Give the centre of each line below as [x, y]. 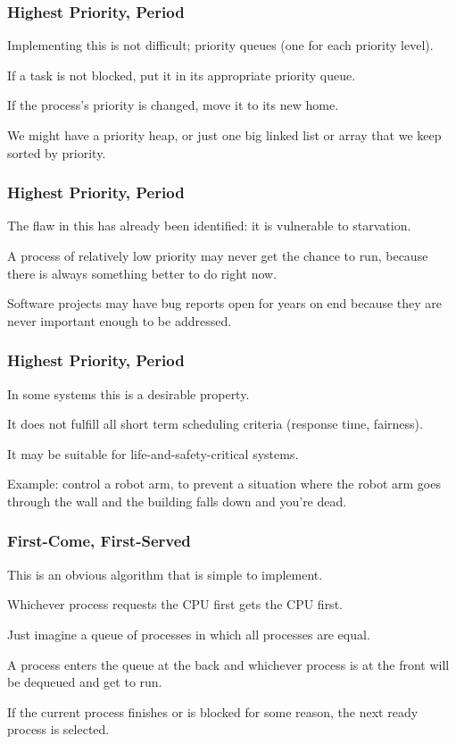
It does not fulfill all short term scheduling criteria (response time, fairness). [215, 424]
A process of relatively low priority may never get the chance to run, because [218, 255]
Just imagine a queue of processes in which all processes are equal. [189, 634]
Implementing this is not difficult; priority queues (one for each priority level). [220, 45]
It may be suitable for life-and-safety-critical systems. [153, 453]
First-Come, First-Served [99, 541]
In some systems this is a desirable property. [129, 393]
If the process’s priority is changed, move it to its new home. [173, 105]
